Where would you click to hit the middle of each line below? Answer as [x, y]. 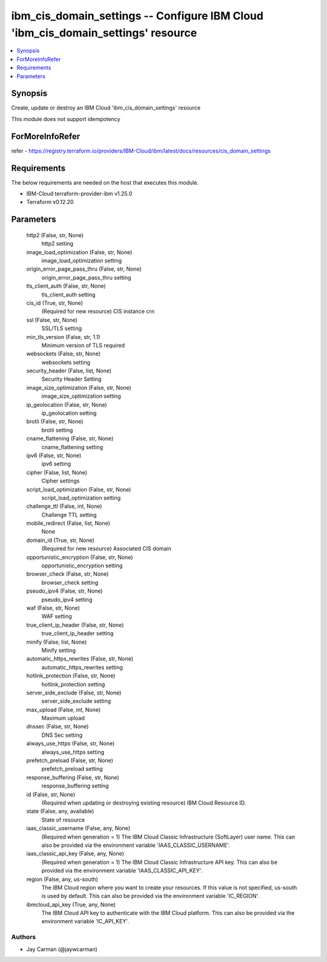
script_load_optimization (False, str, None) [79, 489]
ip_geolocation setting [69, 413]
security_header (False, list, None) [69, 371]
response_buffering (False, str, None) [73, 777]
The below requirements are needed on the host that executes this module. [105, 182]
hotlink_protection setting [73, 684]
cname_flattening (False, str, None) [70, 438]
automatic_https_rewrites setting [82, 667]
